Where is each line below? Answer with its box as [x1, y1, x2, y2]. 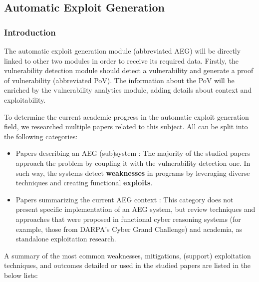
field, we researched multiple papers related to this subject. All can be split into [4, 121, 248, 132]
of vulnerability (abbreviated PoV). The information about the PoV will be [4, 75, 235, 85]
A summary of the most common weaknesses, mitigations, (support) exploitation [4, 250, 251, 260]
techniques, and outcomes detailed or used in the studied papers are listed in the [4, 260, 251, 270]
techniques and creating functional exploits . [15, 177, 153, 188]
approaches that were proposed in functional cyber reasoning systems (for [15, 213, 241, 224]
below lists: [4, 269, 38, 280]
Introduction [4, 26, 56, 38]
